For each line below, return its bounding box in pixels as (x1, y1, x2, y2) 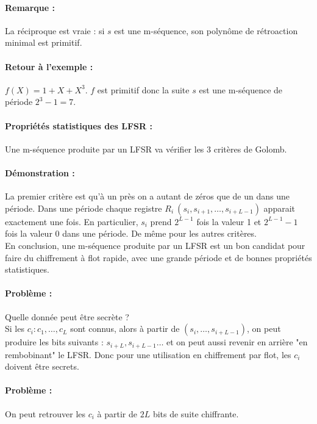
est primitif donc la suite (97, 83, 190, 96)
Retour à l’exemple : (5, 60, 93, 73)
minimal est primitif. (5, 36, 82, 49)
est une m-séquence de (199, 83, 283, 96)
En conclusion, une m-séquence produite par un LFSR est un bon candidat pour (5, 239, 305, 251)
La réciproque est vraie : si (5, 24, 105, 37)
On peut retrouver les (5, 407, 86, 420)
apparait (263, 201, 296, 214)
